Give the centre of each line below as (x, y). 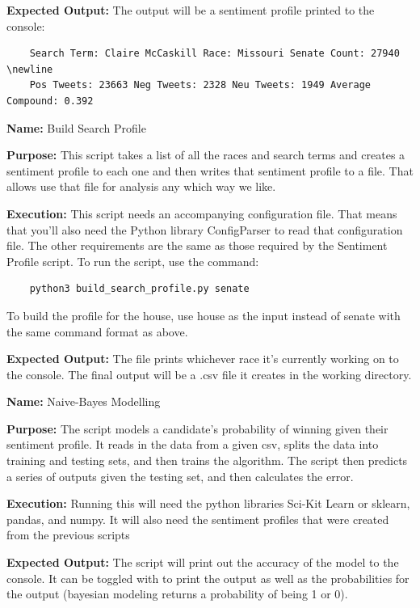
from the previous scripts (68, 535)
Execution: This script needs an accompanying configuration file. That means (202, 213)
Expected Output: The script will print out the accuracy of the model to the (203, 562)
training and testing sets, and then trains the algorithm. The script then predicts (207, 460)
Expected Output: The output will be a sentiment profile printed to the (191, 10)
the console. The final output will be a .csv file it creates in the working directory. (209, 374)
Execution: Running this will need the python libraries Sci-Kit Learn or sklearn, (208, 503)
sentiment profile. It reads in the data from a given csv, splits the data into (193, 444)
